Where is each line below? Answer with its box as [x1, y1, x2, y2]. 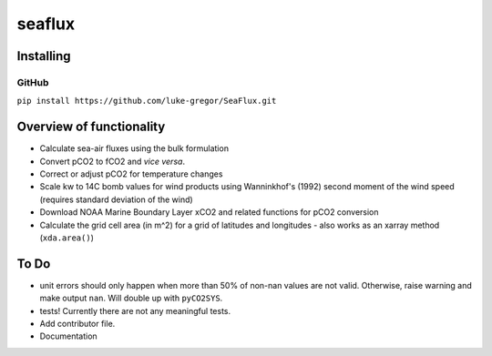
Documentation [39, 331, 97, 341]
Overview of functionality [16, 119, 166, 135]
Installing [16, 48, 72, 64]
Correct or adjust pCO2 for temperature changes [39, 168, 223, 179]
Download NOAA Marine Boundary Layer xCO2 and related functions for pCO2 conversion [39, 207, 379, 218]
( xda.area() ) [39, 232, 95, 243]
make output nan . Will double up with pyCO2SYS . [39, 292, 223, 304]
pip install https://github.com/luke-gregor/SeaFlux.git [16, 96, 277, 107]
